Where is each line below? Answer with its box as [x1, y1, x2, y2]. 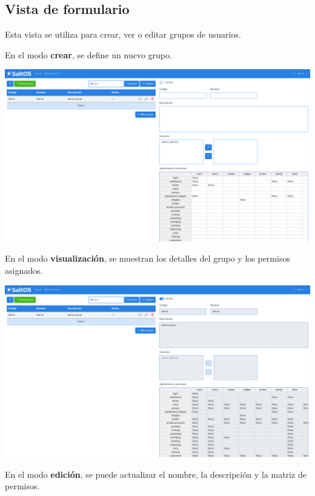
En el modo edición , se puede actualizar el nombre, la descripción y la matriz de [5, 467, 307, 480]
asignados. [5, 264, 43, 277]
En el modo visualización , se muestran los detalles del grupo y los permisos [5, 252, 290, 265]
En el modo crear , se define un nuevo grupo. [5, 48, 172, 61]
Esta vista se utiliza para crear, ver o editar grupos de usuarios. [5, 28, 241, 41]
